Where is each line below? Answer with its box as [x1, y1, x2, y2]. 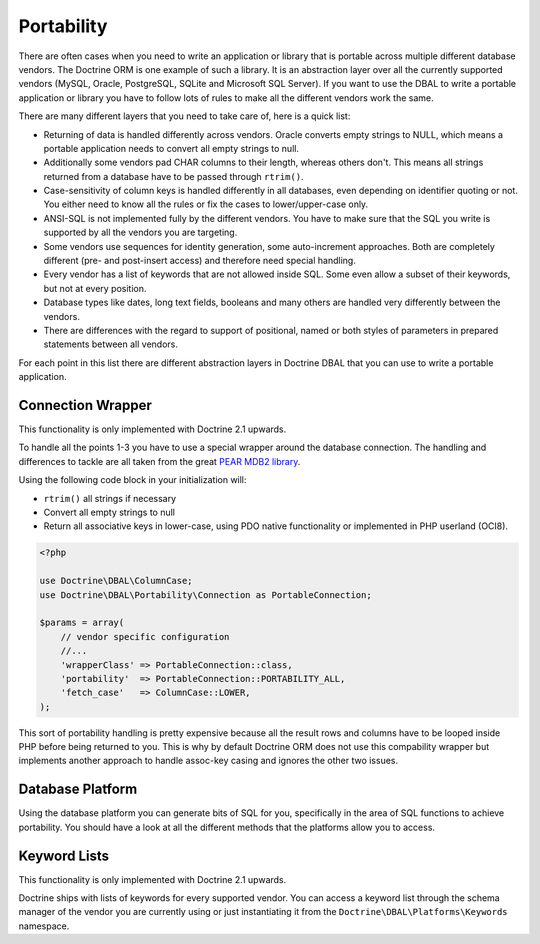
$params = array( [39, 617, 125, 629]
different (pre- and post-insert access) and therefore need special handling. [43, 255, 357, 267]
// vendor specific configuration [60, 631, 230, 642]
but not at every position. [43, 282, 147, 294]
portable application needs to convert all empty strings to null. [43, 142, 300, 154]
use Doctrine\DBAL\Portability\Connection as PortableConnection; [39, 589, 372, 600]
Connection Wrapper [18, 396, 152, 414]
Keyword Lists [18, 847, 110, 864]
